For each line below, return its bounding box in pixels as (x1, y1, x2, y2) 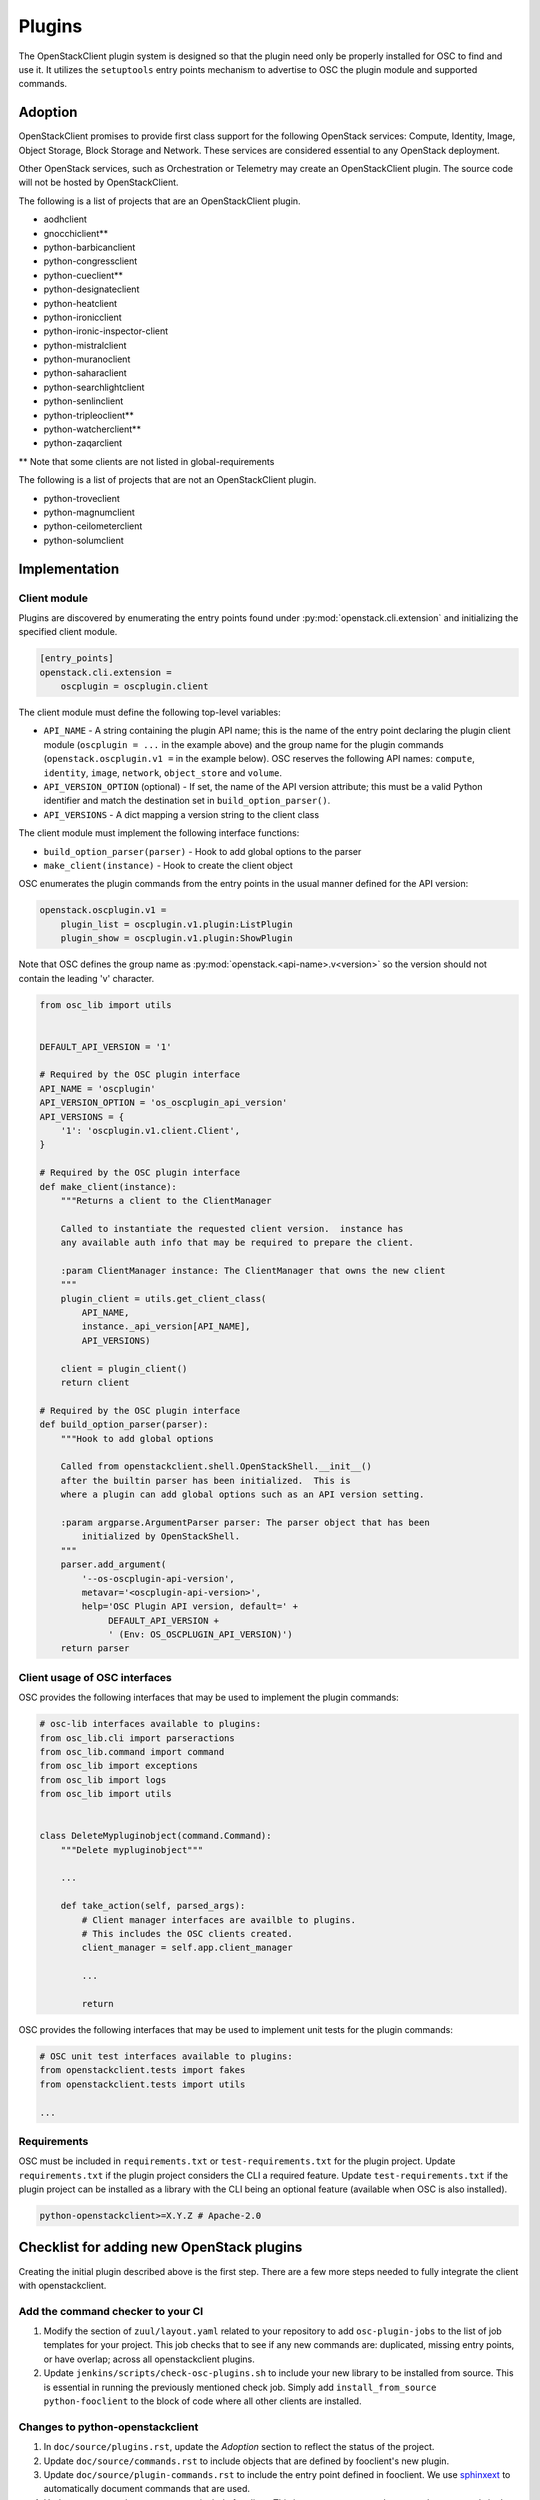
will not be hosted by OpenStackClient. (18, 176, 179, 189)
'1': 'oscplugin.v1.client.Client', (60, 1125, 240, 1137)
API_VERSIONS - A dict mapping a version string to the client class (43, 808, 320, 820)
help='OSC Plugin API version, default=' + (81, 1601, 299, 1612)
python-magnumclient (43, 506, 135, 518)
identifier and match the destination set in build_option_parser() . (43, 795, 331, 807)
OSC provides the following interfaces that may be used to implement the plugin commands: (18, 1691, 399, 1704)
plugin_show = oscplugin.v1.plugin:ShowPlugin (60, 933, 294, 944)
